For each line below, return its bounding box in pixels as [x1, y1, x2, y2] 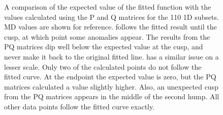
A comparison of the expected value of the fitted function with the [4, 2, 211, 12]
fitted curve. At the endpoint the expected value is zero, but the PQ [4, 71, 216, 82]
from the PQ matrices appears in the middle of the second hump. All [4, 91, 219, 102]
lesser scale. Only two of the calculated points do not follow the [4, 61, 202, 72]
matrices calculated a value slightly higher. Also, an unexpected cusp [4, 81, 218, 92]
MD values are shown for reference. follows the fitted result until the [4, 21, 217, 32]
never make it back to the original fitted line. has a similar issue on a [4, 51, 219, 62]
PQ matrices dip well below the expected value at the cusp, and [4, 41, 203, 52]
